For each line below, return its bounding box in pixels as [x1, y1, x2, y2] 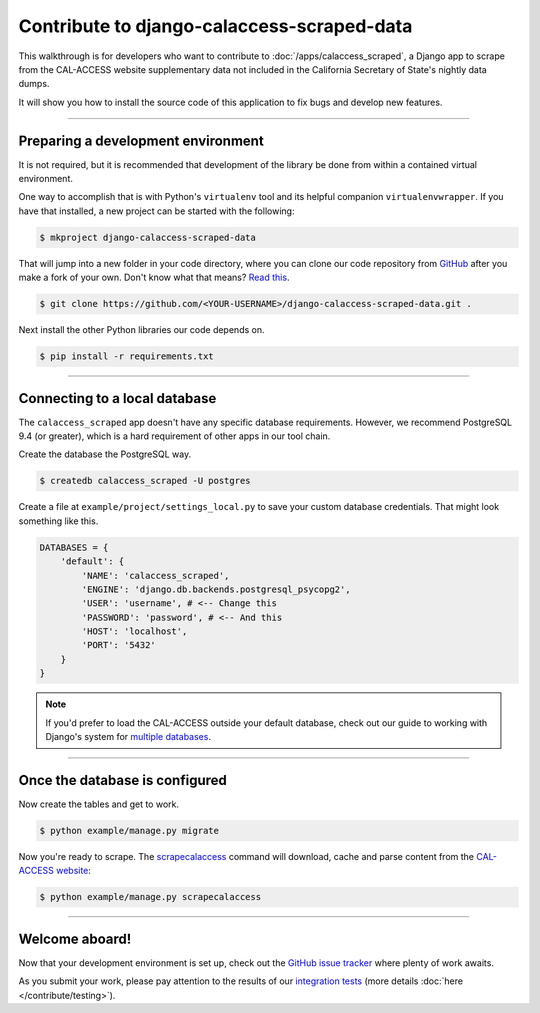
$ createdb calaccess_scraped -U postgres [39, 475, 251, 487]
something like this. [18, 515, 99, 527]
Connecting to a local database [18, 390, 217, 407]
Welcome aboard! [18, 930, 132, 947]
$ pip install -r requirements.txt [39, 351, 214, 362]
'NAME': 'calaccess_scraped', [81, 570, 230, 581]
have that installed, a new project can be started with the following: [18, 205, 295, 217]
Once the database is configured [18, 771, 227, 789]
